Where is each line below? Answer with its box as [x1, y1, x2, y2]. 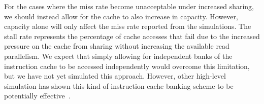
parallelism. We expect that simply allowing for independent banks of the [4, 50, 233, 61]
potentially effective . [4, 90, 71, 101]
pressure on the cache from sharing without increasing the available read [4, 41, 229, 51]
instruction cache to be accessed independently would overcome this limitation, [4, 60, 250, 71]
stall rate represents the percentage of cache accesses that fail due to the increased [4, 30, 260, 41]
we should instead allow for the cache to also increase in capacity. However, [4, 11, 238, 21]
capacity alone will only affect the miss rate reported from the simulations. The [4, 21, 251, 31]
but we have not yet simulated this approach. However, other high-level [4, 71, 226, 81]
